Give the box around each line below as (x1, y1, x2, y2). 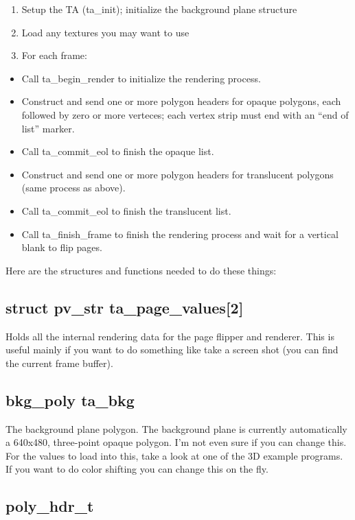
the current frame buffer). (5, 355, 113, 370)
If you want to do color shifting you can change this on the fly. (5, 462, 268, 476)
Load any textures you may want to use (21, 25, 190, 39)
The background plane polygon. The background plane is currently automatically (5, 421, 347, 436)
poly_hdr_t (5, 495, 94, 517)
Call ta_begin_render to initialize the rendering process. (21, 71, 261, 85)
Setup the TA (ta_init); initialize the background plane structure (21, 2, 297, 16)
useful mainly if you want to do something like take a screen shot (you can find (5, 342, 339, 357)
